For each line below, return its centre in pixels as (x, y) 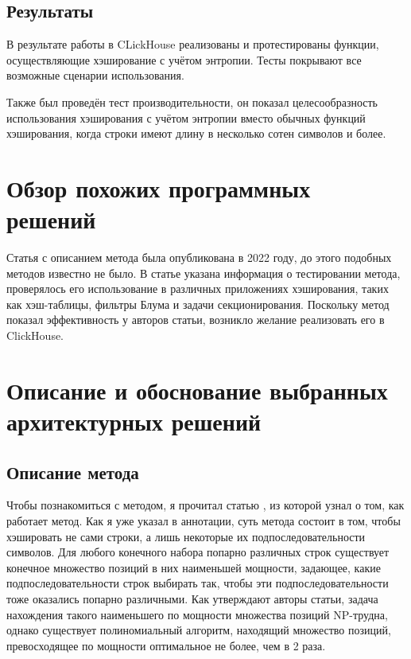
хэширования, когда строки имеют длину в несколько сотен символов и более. (196, 133)
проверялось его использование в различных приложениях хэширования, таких (198, 289)
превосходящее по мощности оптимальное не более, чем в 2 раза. (166, 645)
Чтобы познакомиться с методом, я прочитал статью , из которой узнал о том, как (205, 505)
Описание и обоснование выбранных (197, 390)
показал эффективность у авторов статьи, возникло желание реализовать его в (196, 320)
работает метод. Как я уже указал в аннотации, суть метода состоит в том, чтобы (204, 521)
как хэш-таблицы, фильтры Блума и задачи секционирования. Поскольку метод (198, 304)
